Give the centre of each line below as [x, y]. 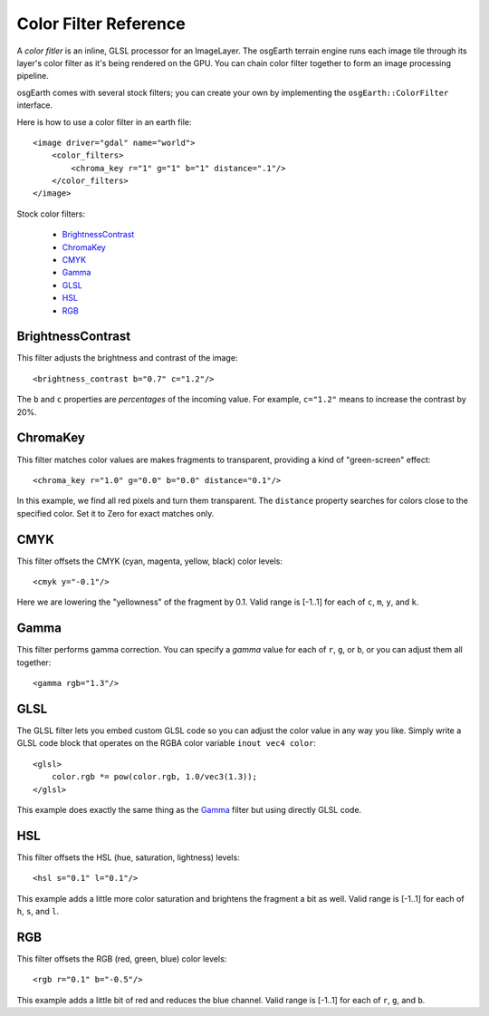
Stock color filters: [51, 214]
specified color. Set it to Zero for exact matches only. [115, 513]
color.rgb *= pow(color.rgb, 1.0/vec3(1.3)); [154, 777]
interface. [35, 105]
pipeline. [33, 76]
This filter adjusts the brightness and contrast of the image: [127, 358]
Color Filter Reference [101, 24]
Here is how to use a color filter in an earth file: [104, 121]
